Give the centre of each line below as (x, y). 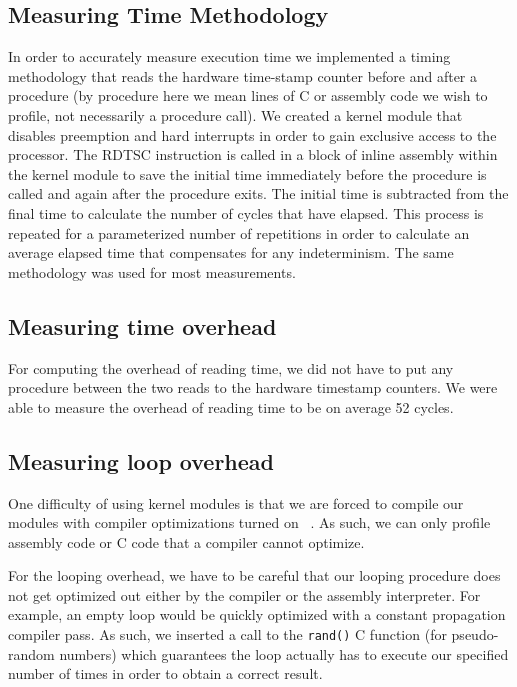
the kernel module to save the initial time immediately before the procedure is (247, 173)
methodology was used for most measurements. (152, 271)
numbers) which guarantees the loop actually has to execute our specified (284, 653)
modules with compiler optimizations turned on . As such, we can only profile (249, 522)
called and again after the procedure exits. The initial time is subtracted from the (258, 193)
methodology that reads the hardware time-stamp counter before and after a (242, 75)
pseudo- (475, 634)
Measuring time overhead (142, 325)
